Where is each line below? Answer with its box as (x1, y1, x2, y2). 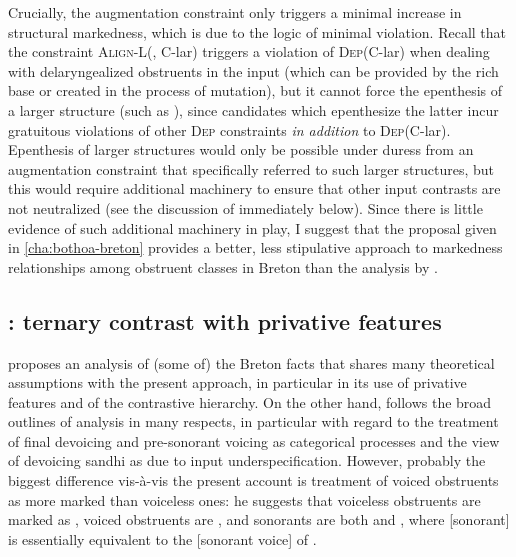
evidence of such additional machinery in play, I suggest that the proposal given (8, 217, 497, 238)
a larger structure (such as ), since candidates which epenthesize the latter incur (8, 99, 499, 120)
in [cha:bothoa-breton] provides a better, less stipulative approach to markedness (8, 237, 503, 258)
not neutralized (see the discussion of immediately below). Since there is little (8, 197, 483, 218)
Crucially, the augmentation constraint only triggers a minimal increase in (8, 2, 462, 22)
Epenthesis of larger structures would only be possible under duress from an (8, 139, 474, 160)
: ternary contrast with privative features (8, 305, 442, 336)
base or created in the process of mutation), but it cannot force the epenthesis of (8, 80, 503, 101)
